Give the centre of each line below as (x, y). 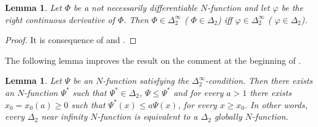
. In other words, (276, 104)
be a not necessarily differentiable (135, 7)
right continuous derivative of (60, 19)
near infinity (64, 116)
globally (228, 116)
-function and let (239, 7)
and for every (198, 92)
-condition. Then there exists (259, 81)
